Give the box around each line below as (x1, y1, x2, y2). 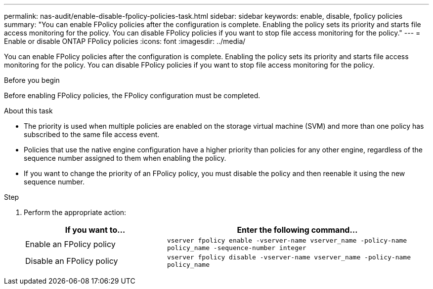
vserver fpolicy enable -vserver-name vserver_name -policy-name (167, 237, 407, 244)
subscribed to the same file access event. (24, 130, 160, 139)
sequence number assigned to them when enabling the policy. (24, 154, 226, 162)
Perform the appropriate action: (24, 208, 127, 217)
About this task (4, 107, 53, 115)
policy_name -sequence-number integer (167, 244, 306, 252)
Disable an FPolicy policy (25, 256, 118, 266)
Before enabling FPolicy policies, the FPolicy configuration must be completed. (4, 91, 260, 100)
